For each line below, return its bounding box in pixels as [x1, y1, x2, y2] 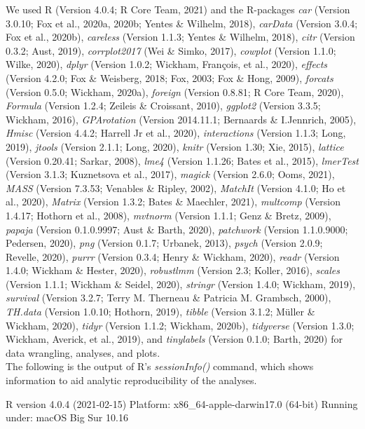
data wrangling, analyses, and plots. [6, 345, 160, 360]
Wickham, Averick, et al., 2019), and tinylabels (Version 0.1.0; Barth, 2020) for [6, 332, 343, 346]
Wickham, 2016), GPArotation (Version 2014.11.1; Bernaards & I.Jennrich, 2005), [6, 111, 357, 126]
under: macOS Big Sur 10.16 [6, 410, 128, 425]
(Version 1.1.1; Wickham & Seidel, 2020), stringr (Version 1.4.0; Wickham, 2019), [6, 276, 356, 291]
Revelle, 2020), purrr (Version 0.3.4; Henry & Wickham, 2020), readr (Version [6, 249, 340, 264]
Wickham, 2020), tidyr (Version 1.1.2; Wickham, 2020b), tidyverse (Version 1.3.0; [6, 318, 354, 332]
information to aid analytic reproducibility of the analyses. [6, 373, 257, 388]
